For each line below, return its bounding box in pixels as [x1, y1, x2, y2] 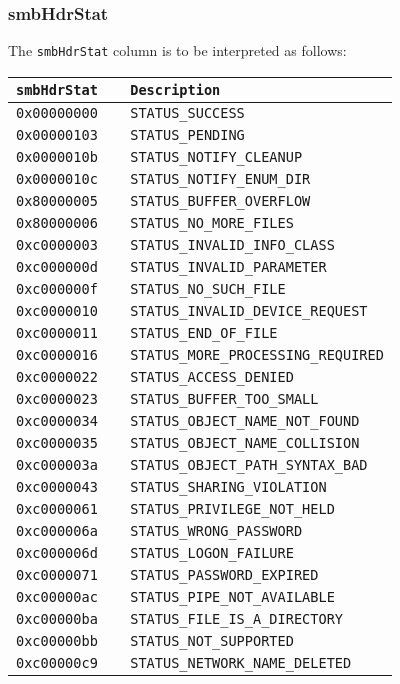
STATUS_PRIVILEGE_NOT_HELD [130, 500, 335, 517]
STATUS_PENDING [130, 126, 245, 143]
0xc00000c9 [16, 654, 98, 671]
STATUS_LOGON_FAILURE [130, 544, 294, 561]
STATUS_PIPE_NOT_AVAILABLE [130, 588, 335, 605]
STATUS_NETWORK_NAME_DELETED [130, 654, 352, 671]
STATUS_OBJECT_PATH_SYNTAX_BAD [130, 456, 368, 473]
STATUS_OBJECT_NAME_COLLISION [130, 434, 360, 451]
